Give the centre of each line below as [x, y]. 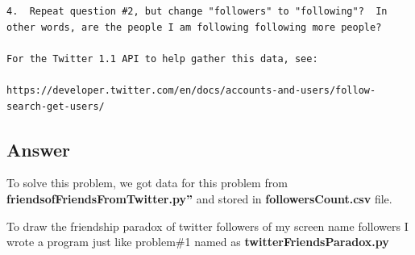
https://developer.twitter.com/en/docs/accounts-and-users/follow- [191, 90]
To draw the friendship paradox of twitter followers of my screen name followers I [207, 226]
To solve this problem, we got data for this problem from [147, 183]
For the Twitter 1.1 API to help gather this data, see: [162, 59]
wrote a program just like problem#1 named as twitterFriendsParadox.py [198, 242]
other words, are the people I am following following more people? [194, 27]
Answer [39, 149]
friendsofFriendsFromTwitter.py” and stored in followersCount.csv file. [199, 198]
